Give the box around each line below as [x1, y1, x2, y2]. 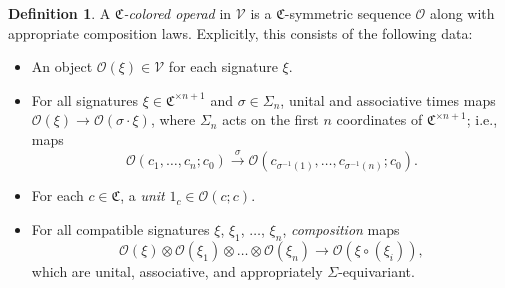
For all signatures [31, 89, 139, 110]
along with [430, 3, 495, 23]
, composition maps [282, 218, 400, 239]
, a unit [120, 185, 165, 206]
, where [150, 109, 196, 130]
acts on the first [222, 109, 319, 130]
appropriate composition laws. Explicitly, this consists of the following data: [8, 22, 473, 43]
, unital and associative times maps [280, 89, 496, 110]
